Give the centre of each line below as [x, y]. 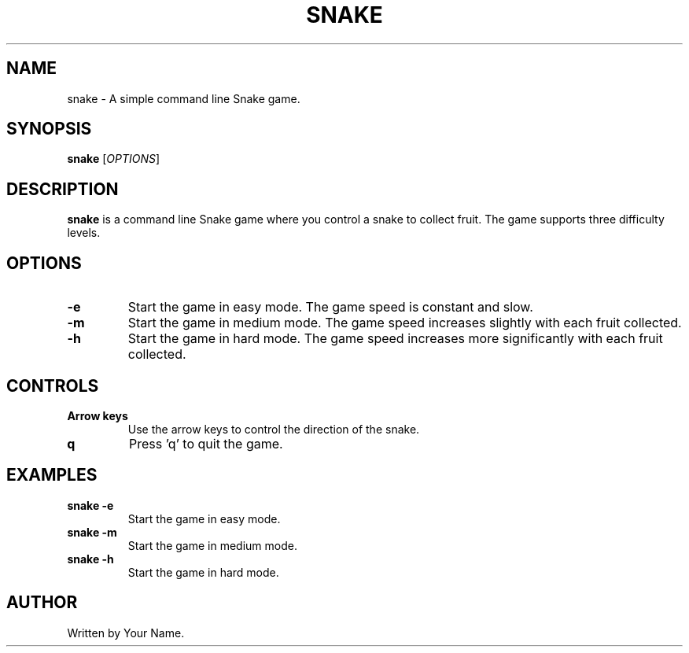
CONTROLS [53, 386]
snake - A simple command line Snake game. [184, 98]
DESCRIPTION [63, 189]
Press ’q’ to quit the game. [206, 443]
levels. [84, 233]
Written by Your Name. [126, 633]
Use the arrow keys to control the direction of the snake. [274, 429]
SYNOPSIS [49, 129]
